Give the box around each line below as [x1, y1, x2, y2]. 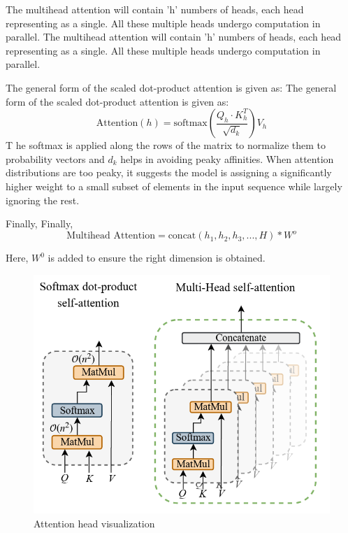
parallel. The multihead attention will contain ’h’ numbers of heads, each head [6, 29, 342, 44]
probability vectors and [6, 151, 105, 166]
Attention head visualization [34, 516, 155, 530]
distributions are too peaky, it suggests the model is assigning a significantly [6, 165, 332, 180]
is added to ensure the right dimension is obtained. [48, 250, 266, 265]
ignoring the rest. [6, 192, 80, 207]
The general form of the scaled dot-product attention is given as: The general [6, 80, 337, 94]
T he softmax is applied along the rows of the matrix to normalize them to [6, 138, 326, 152]
